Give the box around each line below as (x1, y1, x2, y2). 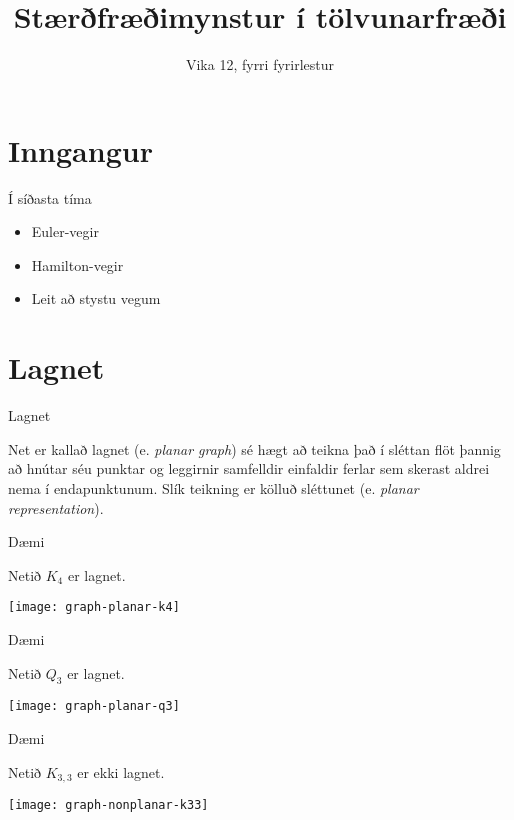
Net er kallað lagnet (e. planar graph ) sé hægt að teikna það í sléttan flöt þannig (8, 438, 501, 459)
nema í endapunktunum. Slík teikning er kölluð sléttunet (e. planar (8, 477, 419, 498)
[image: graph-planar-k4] (8, 600, 180, 615)
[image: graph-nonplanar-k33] (8, 798, 209, 813)
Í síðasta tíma (8, 187, 92, 208)
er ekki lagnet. (77, 761, 165, 782)
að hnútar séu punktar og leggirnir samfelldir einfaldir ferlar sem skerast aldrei (8, 458, 490, 479)
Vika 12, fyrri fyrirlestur (185, 54, 335, 75)
